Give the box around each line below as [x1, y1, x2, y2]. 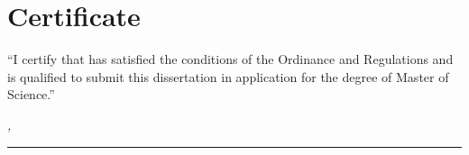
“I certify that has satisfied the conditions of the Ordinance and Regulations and [7, 50, 454, 68]
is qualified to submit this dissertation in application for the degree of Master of [7, 67, 449, 86]
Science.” [7, 85, 55, 104]
